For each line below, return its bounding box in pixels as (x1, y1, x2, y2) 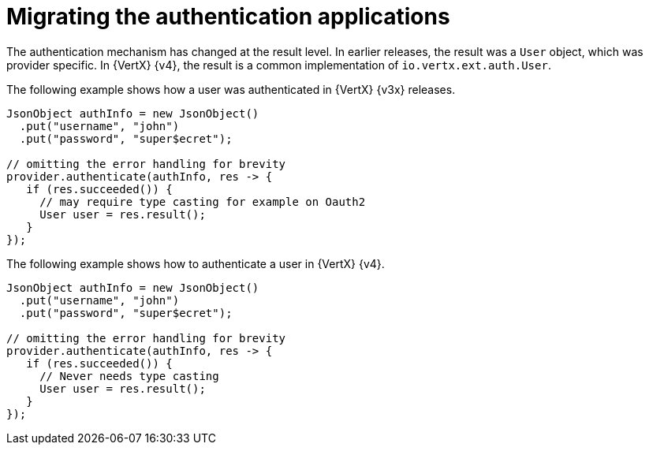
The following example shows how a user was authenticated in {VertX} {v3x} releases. (6, 82, 456, 96)
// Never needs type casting (39, 369, 219, 382)
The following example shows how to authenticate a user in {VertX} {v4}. (6, 256, 385, 270)
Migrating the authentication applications (6, 3, 450, 30)
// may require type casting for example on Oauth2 (39, 195, 366, 208)
